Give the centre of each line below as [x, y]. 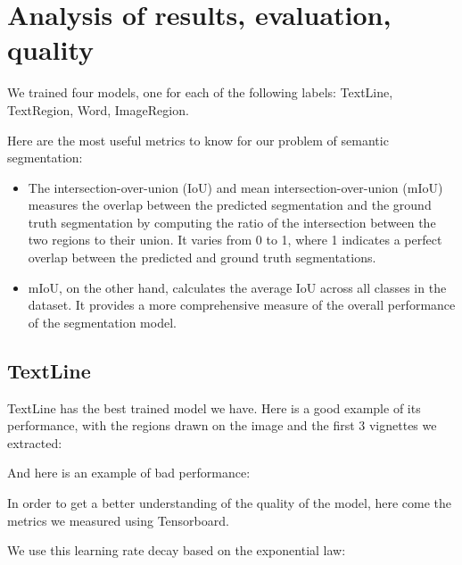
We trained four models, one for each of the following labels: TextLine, [200, 92]
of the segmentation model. [102, 322]
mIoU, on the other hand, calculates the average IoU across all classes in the [237, 287]
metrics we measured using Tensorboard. [118, 520]
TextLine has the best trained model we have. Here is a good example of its [214, 407]
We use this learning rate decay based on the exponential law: [177, 550]
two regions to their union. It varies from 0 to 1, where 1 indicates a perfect [235, 240]
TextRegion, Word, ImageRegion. [98, 109]
